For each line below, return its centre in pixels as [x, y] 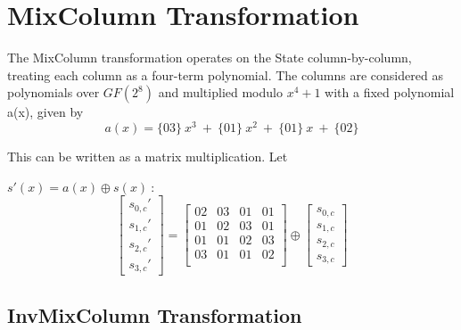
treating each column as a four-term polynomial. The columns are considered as [225, 74]
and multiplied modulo [220, 92]
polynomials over [54, 92]
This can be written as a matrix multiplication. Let [148, 156]
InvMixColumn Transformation [155, 314]
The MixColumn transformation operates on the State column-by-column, [210, 58]
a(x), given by [45, 112]
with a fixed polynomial [390, 92]
